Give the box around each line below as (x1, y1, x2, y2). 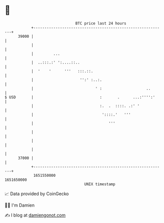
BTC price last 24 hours (75, 21, 126, 26)
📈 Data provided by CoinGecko (4, 191, 69, 197)
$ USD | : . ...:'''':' (4, 94, 155, 100)
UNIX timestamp (84, 181, 116, 187)
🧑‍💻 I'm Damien (4, 202, 35, 208)
